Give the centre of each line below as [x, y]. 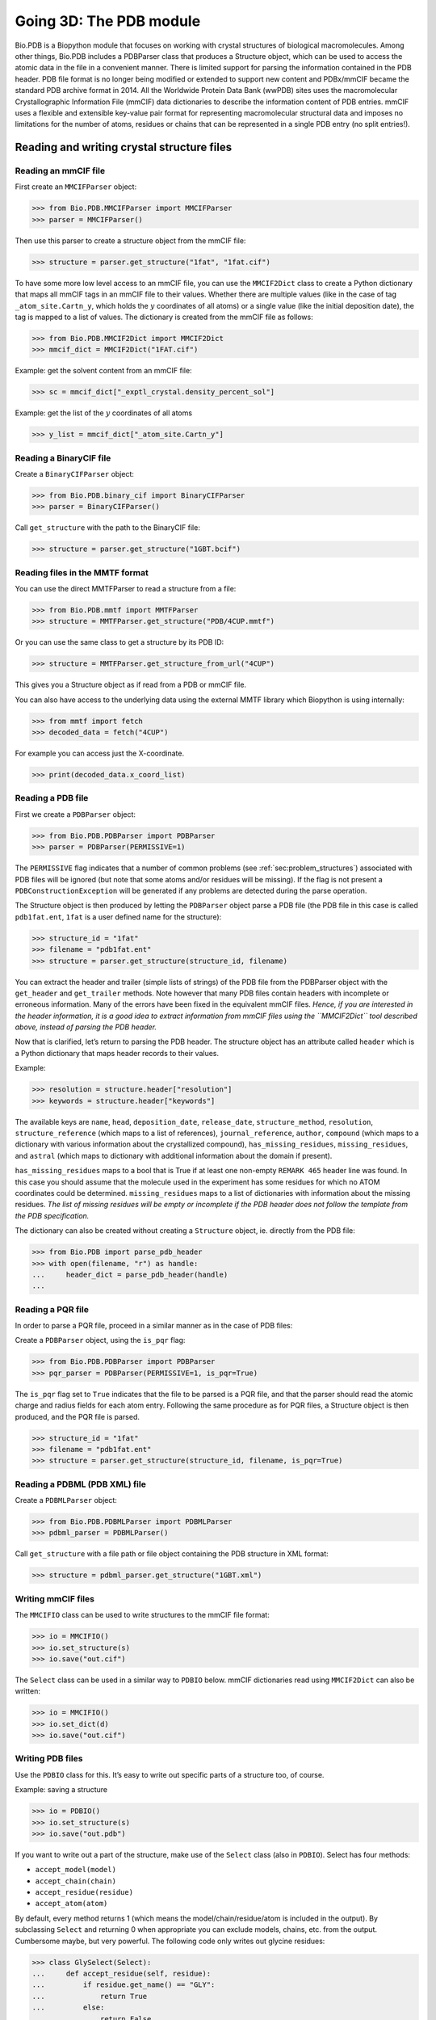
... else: [68, 2007]
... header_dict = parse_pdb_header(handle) [130, 1274]
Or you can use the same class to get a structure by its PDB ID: [119, 642]
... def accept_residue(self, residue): [122, 1974]
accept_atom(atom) [71, 1904]
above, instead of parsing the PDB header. [86, 1027]
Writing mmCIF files [55, 1598]
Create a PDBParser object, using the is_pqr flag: [100, 1340]
